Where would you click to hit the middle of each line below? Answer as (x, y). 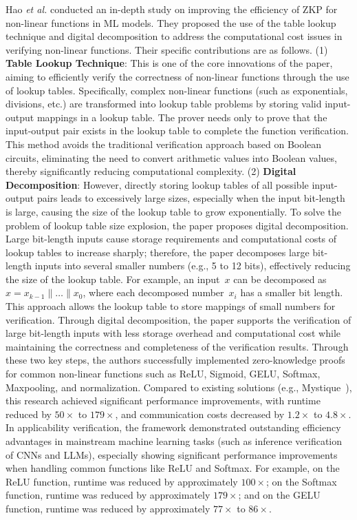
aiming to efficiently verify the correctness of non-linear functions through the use (177, 76)
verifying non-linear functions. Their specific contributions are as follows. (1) (167, 49)
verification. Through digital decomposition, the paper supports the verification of (178, 319)
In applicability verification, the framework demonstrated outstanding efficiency (173, 427)
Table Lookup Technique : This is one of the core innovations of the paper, (169, 63)
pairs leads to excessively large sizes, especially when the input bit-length (191, 198)
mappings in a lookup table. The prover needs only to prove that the (182, 117)
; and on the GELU (279, 495)
